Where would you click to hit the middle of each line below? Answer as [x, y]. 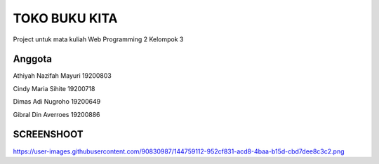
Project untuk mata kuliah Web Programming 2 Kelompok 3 [98, 39]
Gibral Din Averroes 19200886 [57, 114]
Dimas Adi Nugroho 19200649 [57, 102]
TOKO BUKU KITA [65, 18]
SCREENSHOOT [48, 134]
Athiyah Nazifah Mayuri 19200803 [62, 76]
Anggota [33, 59]
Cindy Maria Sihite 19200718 [54, 88]
